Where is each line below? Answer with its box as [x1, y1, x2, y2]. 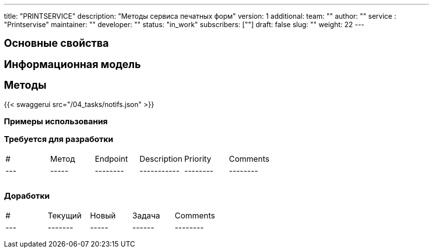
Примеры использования [4, 116, 108, 127]
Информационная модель [4, 58, 141, 71]
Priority [184, 153, 212, 164]
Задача [132, 210, 160, 220]
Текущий [47, 210, 82, 220]
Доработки [4, 191, 50, 201]
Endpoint [94, 153, 128, 164]
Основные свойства [4, 37, 109, 50]
